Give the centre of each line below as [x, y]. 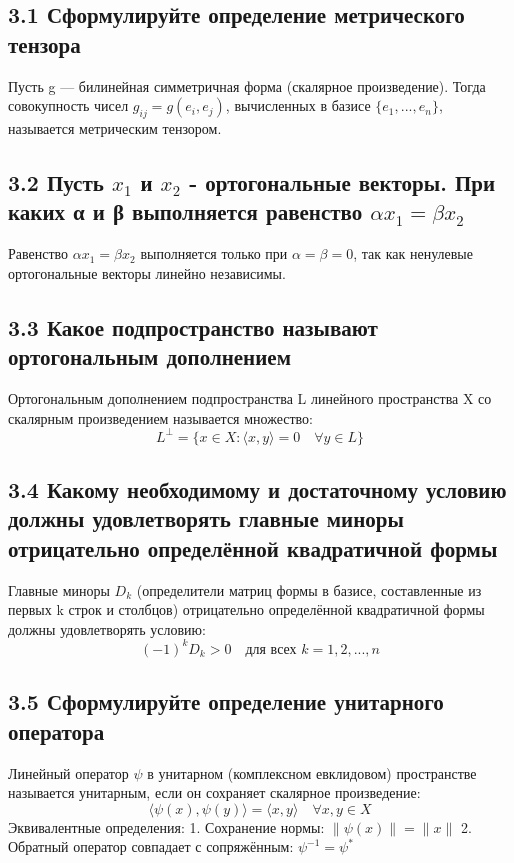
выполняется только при [214, 253]
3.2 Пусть [56, 181]
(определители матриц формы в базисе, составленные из [309, 589]
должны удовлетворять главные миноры [206, 518]
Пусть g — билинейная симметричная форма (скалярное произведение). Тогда [247, 85]
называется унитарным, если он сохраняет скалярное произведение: [214, 792]
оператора [56, 730]
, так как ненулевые [413, 253]
